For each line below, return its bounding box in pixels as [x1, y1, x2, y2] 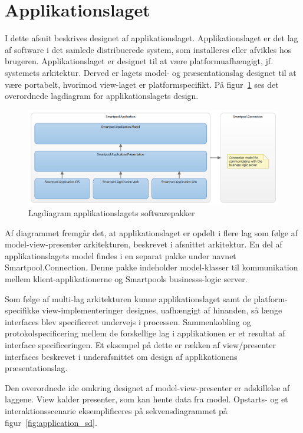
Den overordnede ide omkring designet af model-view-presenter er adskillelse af [5, 381, 290, 394]
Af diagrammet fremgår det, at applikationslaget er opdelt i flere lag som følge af [5, 226, 298, 239]
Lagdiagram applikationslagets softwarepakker [28, 207, 195, 219]
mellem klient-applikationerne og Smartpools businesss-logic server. [5, 273, 248, 285]
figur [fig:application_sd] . [5, 416, 97, 428]
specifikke [5, 304, 39, 316]
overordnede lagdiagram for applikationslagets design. [5, 90, 199, 102]
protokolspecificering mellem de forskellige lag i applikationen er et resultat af [5, 327, 285, 339]
